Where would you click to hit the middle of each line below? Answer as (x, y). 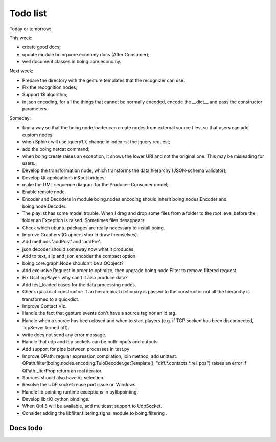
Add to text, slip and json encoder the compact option (79, 256)
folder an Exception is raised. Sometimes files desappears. (84, 220)
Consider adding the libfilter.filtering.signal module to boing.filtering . (95, 413)
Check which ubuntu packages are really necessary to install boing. (94, 228)
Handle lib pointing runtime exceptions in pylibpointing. (80, 392)
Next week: (21, 71)
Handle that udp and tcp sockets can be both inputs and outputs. (91, 341)
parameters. (35, 109)
